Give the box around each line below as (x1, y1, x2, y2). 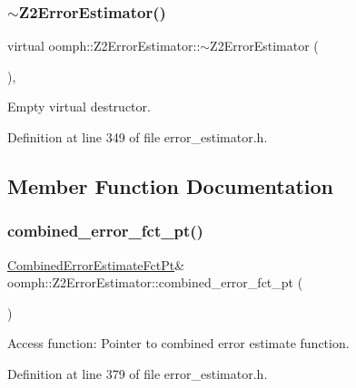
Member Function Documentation (7, 171, 334, 199)
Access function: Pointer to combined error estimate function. (7, 334, 350, 353)
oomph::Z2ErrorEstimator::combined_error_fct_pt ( (7, 273, 303, 292)
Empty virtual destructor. (7, 97, 151, 116)
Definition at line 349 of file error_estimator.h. (7, 128, 268, 146)
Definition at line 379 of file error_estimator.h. (7, 364, 268, 383)
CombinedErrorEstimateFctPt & (7, 255, 185, 274)
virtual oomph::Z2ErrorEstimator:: (7, 36, 201, 55)
